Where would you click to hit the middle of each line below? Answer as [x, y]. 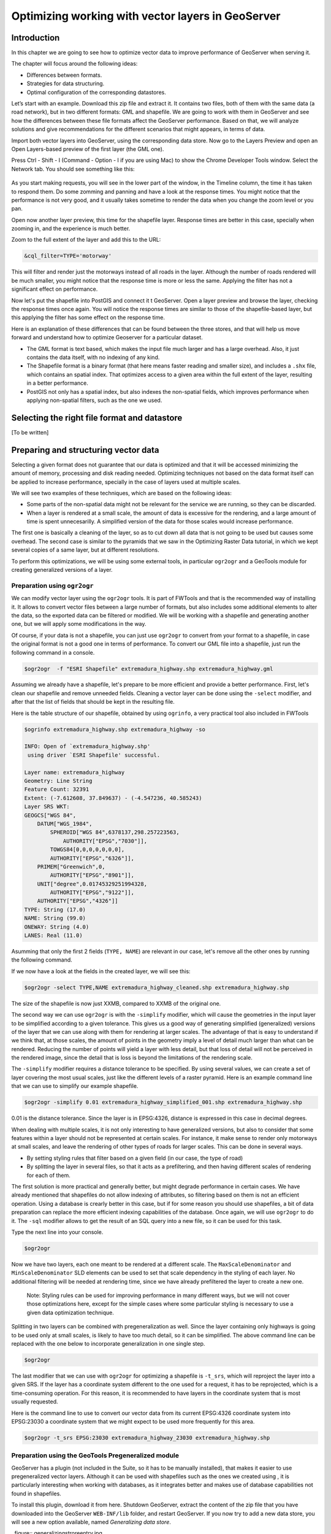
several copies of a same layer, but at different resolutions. [85, 550]
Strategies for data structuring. [66, 83]
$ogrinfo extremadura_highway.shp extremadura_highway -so [115, 729]
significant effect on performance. [55, 289]
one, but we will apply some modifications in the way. [79, 624]
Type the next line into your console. [57, 1232]
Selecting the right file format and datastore [97, 418]
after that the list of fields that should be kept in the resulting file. [93, 702]
